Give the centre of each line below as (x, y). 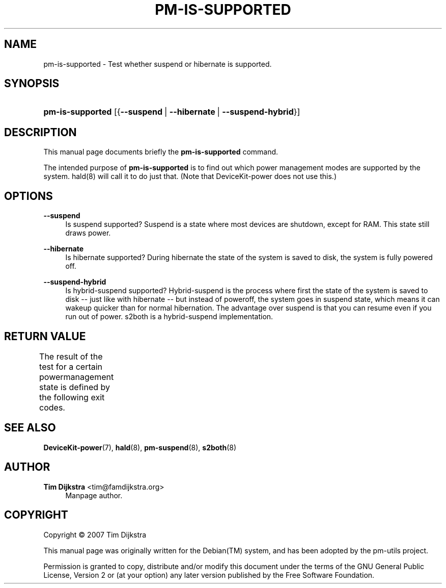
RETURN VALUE (45, 336)
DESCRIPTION (40, 132)
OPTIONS (29, 196)
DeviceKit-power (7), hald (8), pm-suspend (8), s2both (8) (140, 447)
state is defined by (75, 387)
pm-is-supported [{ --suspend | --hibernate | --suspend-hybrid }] (172, 112)
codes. (52, 407)
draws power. (88, 233)
